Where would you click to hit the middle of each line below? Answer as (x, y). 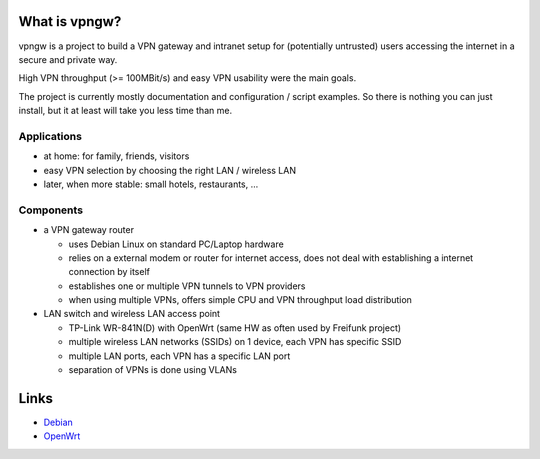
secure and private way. (68, 59)
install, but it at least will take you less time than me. (125, 111)
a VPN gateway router (89, 230)
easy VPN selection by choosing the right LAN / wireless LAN (170, 170)
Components (51, 210)
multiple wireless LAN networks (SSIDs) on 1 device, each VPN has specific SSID (235, 342)
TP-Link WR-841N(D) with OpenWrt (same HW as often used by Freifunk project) (235, 327)
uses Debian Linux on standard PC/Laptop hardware (176, 244)
